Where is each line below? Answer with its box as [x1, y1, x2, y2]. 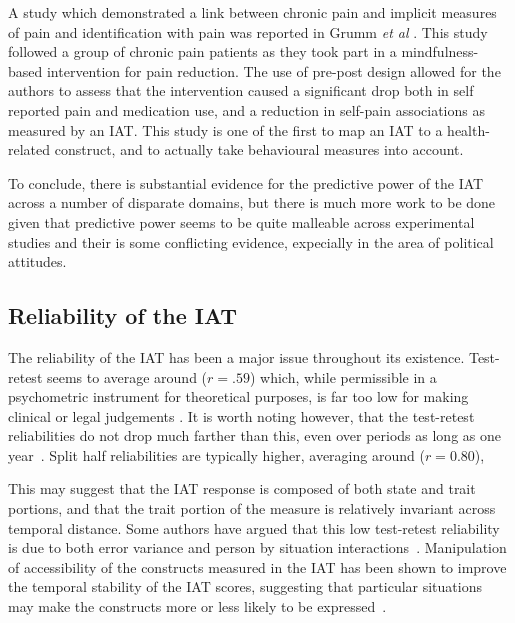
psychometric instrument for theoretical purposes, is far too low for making [8, 386, 469, 407]
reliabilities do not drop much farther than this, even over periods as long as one [8, 425, 501, 446]
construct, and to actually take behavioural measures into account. [54, 139, 464, 160]
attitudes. [8, 251, 67, 272]
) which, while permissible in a [249, 366, 437, 387]
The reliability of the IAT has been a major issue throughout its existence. [8, 346, 465, 367]
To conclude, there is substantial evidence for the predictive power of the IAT [8, 172, 484, 193]
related [8, 139, 51, 160]
